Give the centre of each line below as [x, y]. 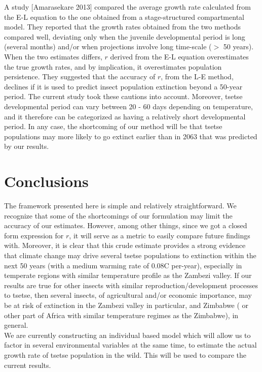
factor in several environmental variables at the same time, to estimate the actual [130, 345]
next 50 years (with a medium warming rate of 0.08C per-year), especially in [123, 265]
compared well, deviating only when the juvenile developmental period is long [125, 36]
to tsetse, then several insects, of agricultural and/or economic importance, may [128, 295]
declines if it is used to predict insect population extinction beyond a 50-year [123, 86]
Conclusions [46, 181]
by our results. [27, 146]
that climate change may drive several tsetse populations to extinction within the [130, 255]
